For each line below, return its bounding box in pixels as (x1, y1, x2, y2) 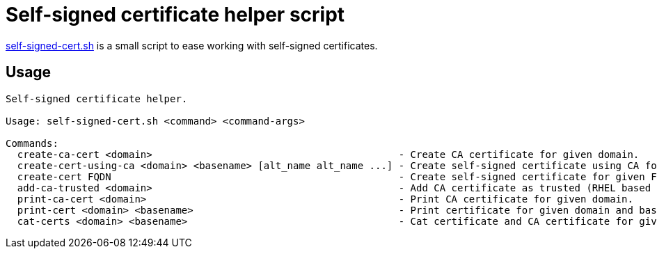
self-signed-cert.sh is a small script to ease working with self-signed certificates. (6, 39, 378, 51)
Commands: (6, 137, 58, 149)
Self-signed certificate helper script (6, 3, 345, 26)
